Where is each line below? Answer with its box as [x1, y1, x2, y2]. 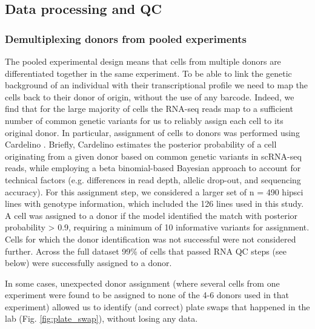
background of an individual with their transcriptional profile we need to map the [5, 79, 308, 91]
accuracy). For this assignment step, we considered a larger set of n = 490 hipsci [5, 185, 303, 198]
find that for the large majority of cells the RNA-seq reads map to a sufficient [5, 102, 293, 115]
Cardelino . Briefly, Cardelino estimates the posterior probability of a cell [5, 138, 277, 151]
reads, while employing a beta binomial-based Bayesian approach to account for [5, 161, 301, 174]
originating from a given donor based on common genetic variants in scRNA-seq [5, 149, 302, 162]
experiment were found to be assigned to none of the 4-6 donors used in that [5, 288, 290, 301]
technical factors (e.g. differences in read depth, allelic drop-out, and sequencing [5, 173, 301, 186]
